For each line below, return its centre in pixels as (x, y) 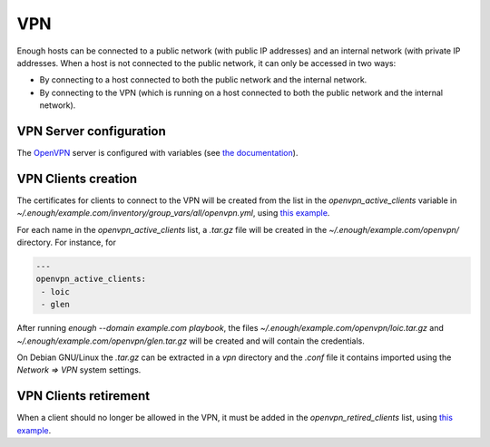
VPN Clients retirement (83, 396)
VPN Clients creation (77, 178)
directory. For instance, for (67, 243)
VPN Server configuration (92, 131)
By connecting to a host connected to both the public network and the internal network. (203, 80)
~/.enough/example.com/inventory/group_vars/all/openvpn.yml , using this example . (173, 213)
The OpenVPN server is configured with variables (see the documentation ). (157, 153)
